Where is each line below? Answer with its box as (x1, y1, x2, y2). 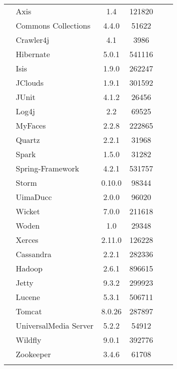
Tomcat (16, 305, 42, 317)
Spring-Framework (16, 163, 79, 174)
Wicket (16, 205, 40, 217)
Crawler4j (16, 34, 49, 45)
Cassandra (16, 248, 52, 260)
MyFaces (16, 120, 46, 131)
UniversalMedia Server (16, 320, 94, 331)
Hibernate (16, 48, 50, 60)
